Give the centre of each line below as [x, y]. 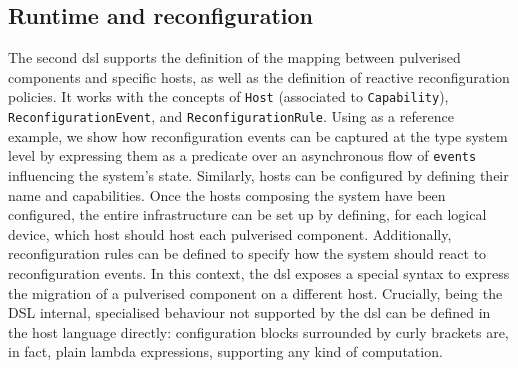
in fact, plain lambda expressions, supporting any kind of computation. [225, 351]
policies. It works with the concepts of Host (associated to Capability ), [228, 96]
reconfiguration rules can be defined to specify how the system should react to [247, 253]
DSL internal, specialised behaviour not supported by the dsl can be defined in [249, 312]
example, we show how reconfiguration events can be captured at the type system [258, 135]
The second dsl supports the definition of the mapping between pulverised [234, 57]
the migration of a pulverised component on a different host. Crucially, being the [255, 292]
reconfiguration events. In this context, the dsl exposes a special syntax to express [259, 272]
